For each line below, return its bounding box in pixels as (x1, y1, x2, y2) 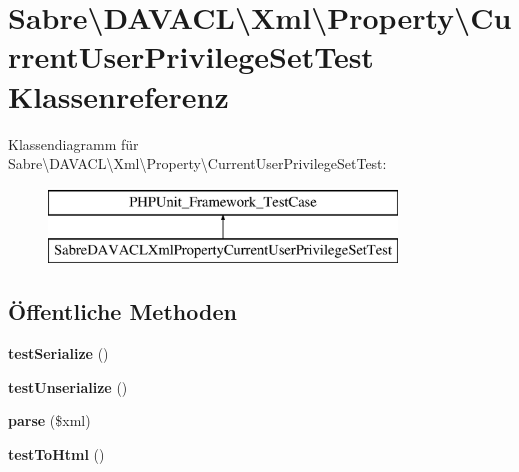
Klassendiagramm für (8, 133, 139, 154)
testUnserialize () (8, 376, 128, 397)
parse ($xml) (8, 410, 91, 431)
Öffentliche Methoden (8, 296, 237, 327)
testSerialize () (8, 343, 109, 364)
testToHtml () (8, 443, 105, 464)
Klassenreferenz (8, 75, 229, 116)
